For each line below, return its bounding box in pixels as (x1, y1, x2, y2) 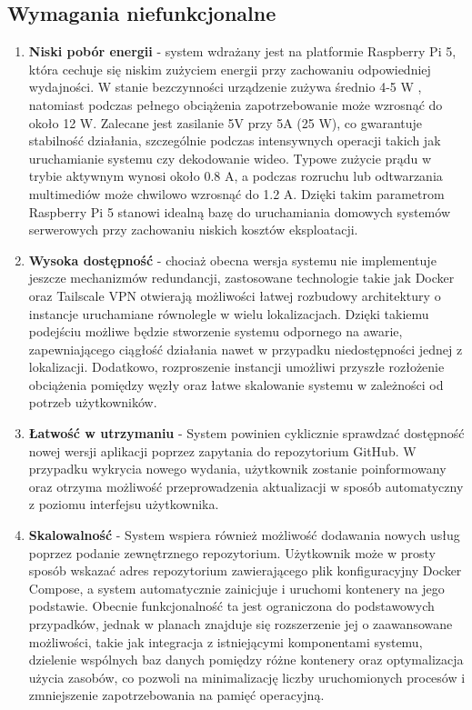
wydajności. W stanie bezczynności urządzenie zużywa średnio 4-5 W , (28, 77, 422, 96)
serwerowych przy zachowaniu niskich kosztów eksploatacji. (28, 220, 358, 239)
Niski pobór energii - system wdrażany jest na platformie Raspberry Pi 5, (28, 42, 457, 61)
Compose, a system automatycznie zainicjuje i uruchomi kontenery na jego (28, 578, 445, 597)
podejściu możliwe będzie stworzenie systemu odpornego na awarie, (28, 322, 403, 341)
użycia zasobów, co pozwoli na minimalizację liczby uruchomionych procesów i (28, 667, 466, 686)
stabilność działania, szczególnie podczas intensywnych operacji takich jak (28, 131, 441, 150)
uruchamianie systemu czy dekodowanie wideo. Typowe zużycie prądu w (28, 148, 432, 167)
